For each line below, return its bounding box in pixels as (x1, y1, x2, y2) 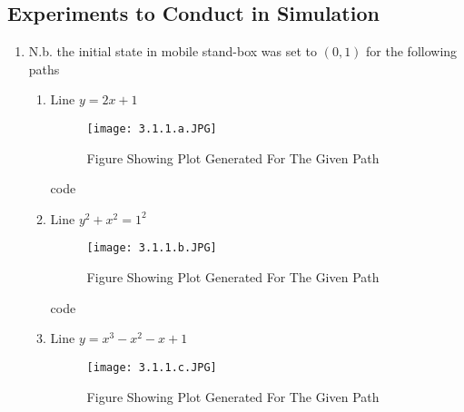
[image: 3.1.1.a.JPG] (86, 122, 217, 135)
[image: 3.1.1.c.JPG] (86, 360, 217, 374)
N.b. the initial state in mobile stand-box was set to (28, 42, 318, 61)
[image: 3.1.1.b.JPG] (86, 241, 217, 255)
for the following (366, 42, 458, 61)
